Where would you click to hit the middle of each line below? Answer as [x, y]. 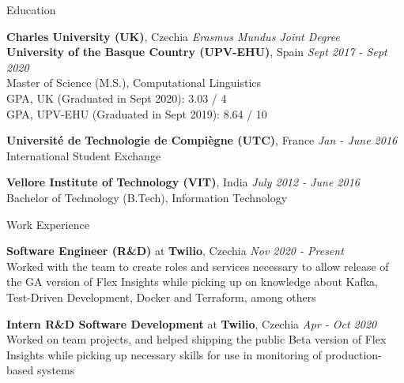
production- [353, 354]
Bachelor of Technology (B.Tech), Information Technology [147, 197]
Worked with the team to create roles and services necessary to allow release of [198, 266]
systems [56, 370]
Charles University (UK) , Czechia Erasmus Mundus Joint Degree [173, 36]
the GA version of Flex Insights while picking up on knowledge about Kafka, [192, 282]
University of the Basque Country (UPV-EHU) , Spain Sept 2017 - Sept [197, 52]
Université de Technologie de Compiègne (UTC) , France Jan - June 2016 [202, 140]
